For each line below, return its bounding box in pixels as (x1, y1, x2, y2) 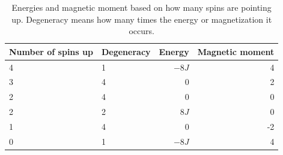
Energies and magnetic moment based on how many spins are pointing (11, 1, 272, 13)
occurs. (129, 25, 154, 37)
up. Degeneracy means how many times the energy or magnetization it (11, 13, 272, 25)
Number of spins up (9, 45, 93, 57)
